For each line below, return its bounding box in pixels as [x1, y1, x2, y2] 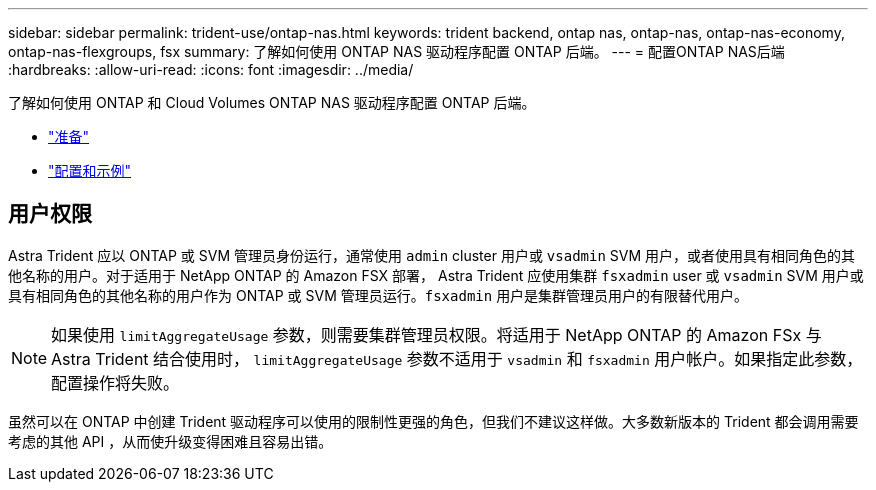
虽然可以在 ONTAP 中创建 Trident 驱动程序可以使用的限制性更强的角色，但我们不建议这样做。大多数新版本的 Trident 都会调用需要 [8, 412, 859, 430]
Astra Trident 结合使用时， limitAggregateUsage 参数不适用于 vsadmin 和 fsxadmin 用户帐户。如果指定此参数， [51, 348, 863, 369]
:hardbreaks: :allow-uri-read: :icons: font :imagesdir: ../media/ [8, 61, 414, 78]
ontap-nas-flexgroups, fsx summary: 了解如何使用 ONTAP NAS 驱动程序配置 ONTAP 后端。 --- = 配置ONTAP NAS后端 [8, 43, 785, 60]
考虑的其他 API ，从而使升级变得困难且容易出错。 [8, 432, 333, 450]
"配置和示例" [48, 162, 132, 179]
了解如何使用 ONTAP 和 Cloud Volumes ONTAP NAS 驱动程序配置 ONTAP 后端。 [8, 94, 536, 111]
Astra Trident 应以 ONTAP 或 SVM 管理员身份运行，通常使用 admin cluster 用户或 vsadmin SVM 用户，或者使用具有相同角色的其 [8, 246, 856, 264]
